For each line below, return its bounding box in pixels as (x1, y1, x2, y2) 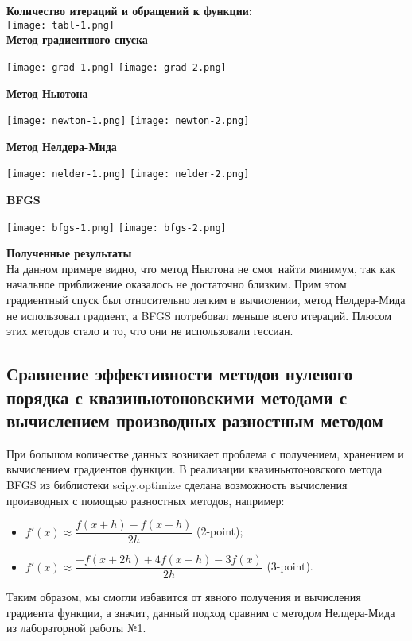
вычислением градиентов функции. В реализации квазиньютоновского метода (6, 461, 383, 477)
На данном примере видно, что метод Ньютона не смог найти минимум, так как (6, 260, 396, 276)
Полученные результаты (6, 245, 132, 261)
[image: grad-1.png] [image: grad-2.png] (6, 61, 227, 73)
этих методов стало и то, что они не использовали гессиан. (6, 322, 293, 339)
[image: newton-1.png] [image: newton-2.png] (6, 115, 250, 127)
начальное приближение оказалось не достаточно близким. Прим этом (6, 276, 347, 292)
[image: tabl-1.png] (6, 19, 115, 31)
